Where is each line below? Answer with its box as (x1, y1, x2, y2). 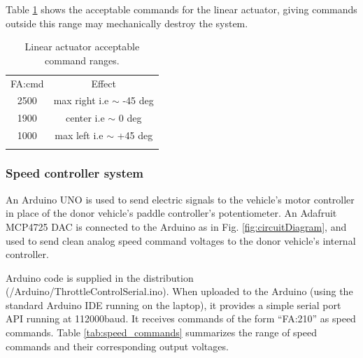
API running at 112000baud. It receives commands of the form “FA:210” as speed (6, 311, 356, 326)
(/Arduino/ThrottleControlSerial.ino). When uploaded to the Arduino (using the (6, 284, 353, 299)
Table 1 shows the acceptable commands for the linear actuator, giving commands (6, 2, 357, 16)
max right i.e (53, 93, 109, 108)
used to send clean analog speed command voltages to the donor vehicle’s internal (6, 233, 356, 248)
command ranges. (45, 52, 120, 67)
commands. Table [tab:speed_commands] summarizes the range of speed (6, 325, 318, 340)
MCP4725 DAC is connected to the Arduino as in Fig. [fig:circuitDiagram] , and (6, 219, 347, 234)
